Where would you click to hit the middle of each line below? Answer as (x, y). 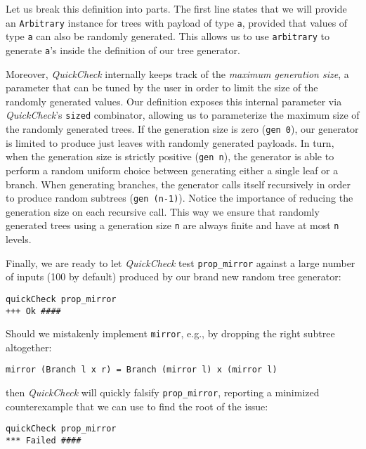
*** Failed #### (44, 440)
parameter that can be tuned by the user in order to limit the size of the (162, 87)
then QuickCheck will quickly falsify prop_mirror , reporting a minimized (163, 392)
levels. (19, 239)
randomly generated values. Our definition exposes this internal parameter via (174, 101)
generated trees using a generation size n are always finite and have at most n (172, 225)
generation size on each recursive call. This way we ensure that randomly (163, 211)
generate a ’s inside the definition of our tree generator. (123, 50)
